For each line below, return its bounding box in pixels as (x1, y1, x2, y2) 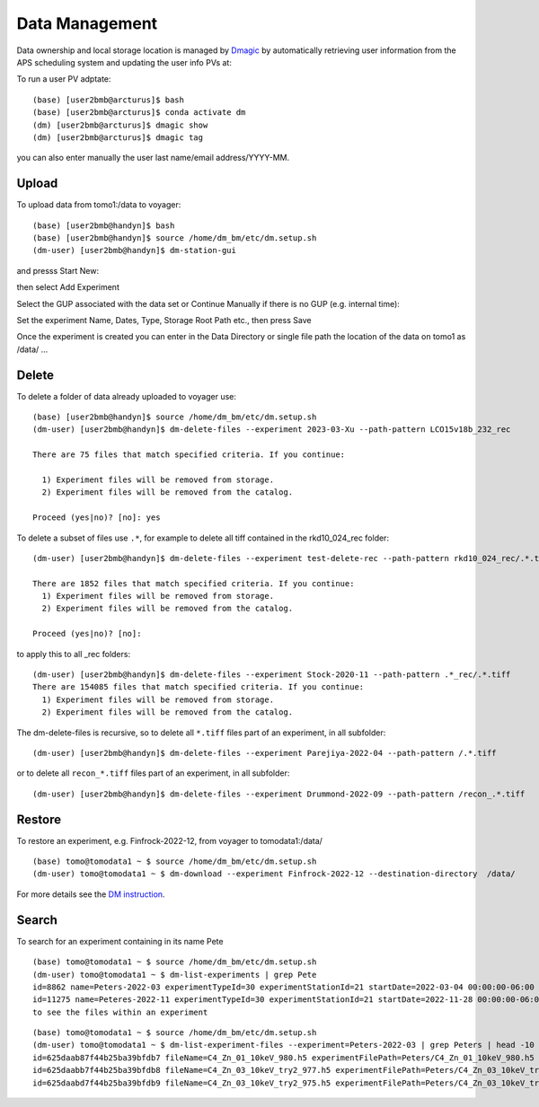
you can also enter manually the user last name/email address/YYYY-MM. (16, 153, 290, 163)
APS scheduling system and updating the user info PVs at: (16, 57, 233, 67)
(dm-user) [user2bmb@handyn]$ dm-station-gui (32, 245, 237, 256)
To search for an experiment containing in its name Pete (16, 936, 224, 946)
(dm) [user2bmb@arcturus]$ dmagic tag (32, 132, 204, 143)
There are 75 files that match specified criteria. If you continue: (32, 450, 346, 460)
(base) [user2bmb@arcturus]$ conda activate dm (32, 108, 246, 118)
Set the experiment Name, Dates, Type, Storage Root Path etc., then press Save (16, 314, 312, 325)
